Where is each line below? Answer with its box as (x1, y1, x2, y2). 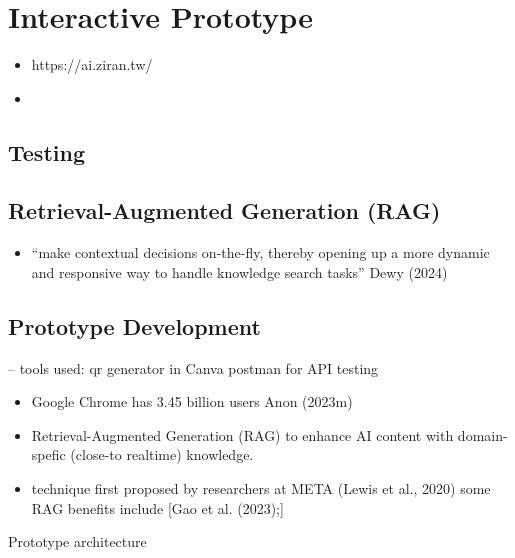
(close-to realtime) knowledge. (70, 444, 254, 465)
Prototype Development (8, 310, 261, 341)
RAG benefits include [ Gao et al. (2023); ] (31, 497, 284, 518)
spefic (31, 444, 66, 465)
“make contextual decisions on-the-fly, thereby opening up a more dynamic (31, 242, 490, 263)
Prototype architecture (8, 531, 147, 552)
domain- (457, 424, 508, 445)
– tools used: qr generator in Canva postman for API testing (8, 357, 379, 378)
